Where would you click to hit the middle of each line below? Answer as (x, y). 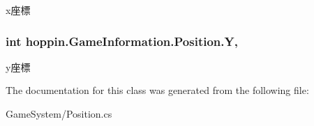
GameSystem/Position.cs (59, 113)
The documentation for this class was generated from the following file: (157, 90)
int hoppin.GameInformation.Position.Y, (122, 41)
